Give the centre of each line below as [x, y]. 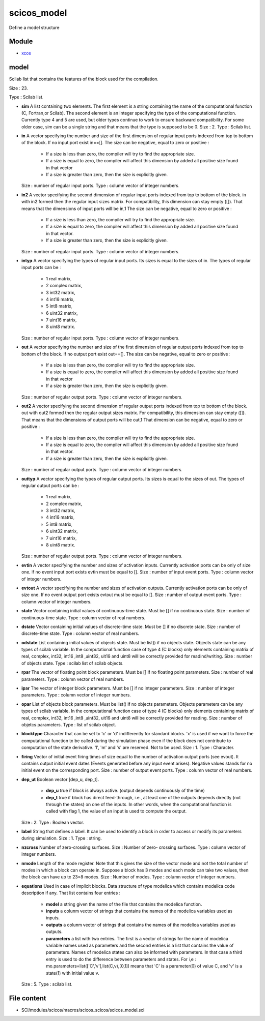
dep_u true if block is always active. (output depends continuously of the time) [125, 791]
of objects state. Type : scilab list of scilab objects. [72, 663]
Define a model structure [34, 28]
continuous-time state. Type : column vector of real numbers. [83, 618]
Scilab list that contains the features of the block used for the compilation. [84, 79]
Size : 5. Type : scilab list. [47, 984]
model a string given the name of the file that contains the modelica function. [124, 904]
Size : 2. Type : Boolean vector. [53, 822]
